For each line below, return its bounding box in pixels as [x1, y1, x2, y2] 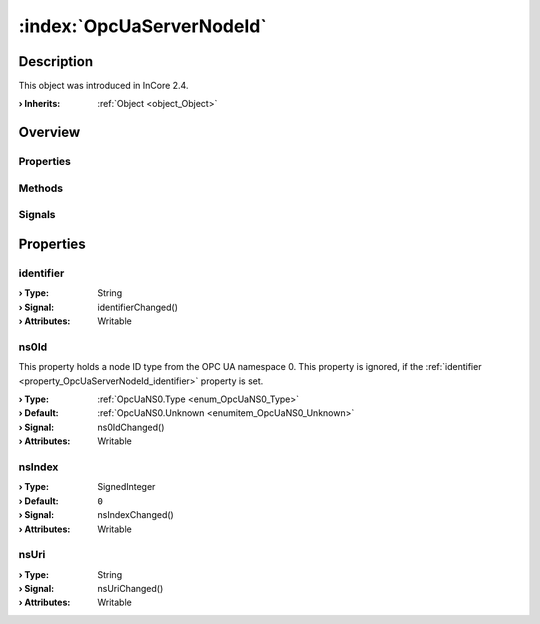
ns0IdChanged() [97, 421, 165, 433]
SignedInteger [97, 481, 156, 493]
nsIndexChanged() [97, 509, 174, 521]
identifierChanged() [97, 301, 179, 313]
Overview [18, 124, 81, 141]
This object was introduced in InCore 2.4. [18, 80, 189, 92]
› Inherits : [18, 98, 61, 110]
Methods [18, 181, 64, 195]
